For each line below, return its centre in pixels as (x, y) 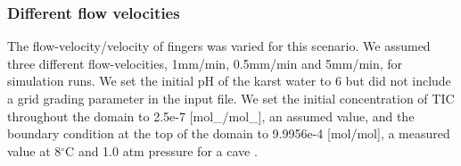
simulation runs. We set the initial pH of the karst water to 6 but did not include (229, 81)
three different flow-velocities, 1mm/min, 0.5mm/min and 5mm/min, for (205, 63)
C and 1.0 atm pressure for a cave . (161, 150)
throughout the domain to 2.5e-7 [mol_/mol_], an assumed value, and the (211, 116)
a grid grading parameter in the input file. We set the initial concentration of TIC (231, 98)
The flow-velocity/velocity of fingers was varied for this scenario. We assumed (219, 46)
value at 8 (34, 150)
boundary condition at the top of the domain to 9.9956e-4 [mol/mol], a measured (229, 133)
